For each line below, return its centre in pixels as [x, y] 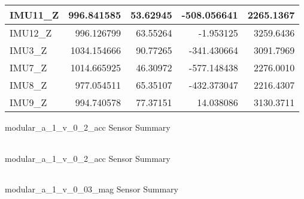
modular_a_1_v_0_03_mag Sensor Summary [92, 189]
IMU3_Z [28, 50]
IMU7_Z [28, 67]
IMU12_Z [31, 33]
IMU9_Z [28, 102]
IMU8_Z [28, 85]
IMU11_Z [34, 15]
